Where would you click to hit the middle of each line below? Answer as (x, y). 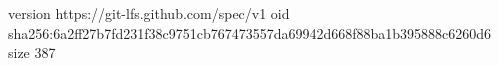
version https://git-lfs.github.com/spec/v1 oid (149, 13)
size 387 (32, 52)
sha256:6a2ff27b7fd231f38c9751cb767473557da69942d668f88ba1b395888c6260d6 (250, 32)
